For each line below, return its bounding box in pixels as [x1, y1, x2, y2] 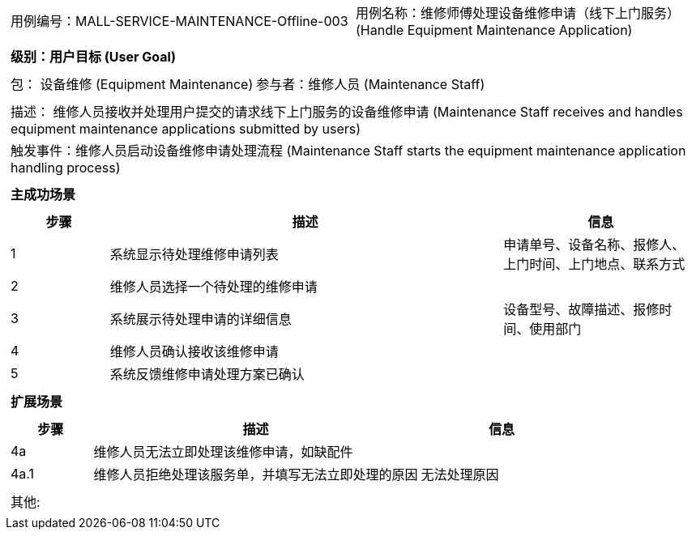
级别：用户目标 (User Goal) [11, 49, 176, 65]
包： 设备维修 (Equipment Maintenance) [11, 76, 254, 92]
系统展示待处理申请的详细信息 [109, 311, 292, 327]
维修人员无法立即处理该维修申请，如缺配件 [93, 444, 353, 460]
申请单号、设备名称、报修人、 [503, 236, 686, 253]
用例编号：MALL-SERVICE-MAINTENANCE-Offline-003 [11, 13, 348, 29]
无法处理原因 [421, 466, 499, 483]
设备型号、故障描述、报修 [503, 301, 660, 317]
